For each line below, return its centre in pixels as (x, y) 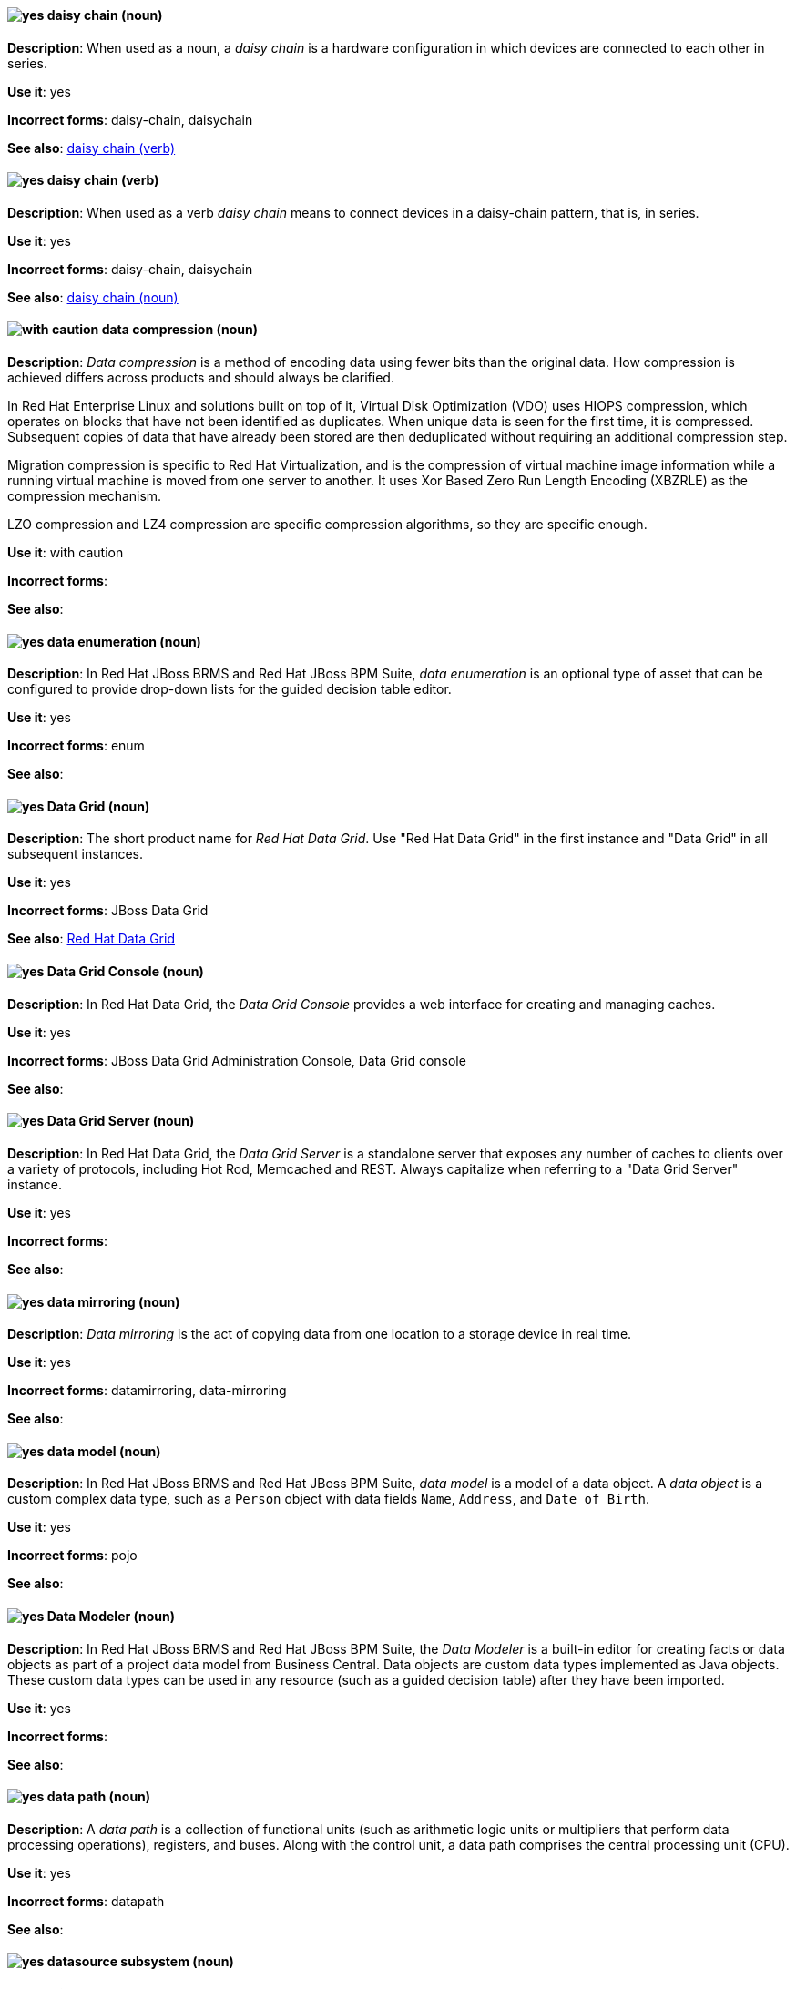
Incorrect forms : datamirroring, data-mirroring (147, 1391)
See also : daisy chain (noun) (93, 297)
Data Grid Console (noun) (125, 972)
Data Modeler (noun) (111, 1616)
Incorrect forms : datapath (86, 1901)
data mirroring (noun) (113, 1301)
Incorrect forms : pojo (72, 1555)
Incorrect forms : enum (76, 746)
